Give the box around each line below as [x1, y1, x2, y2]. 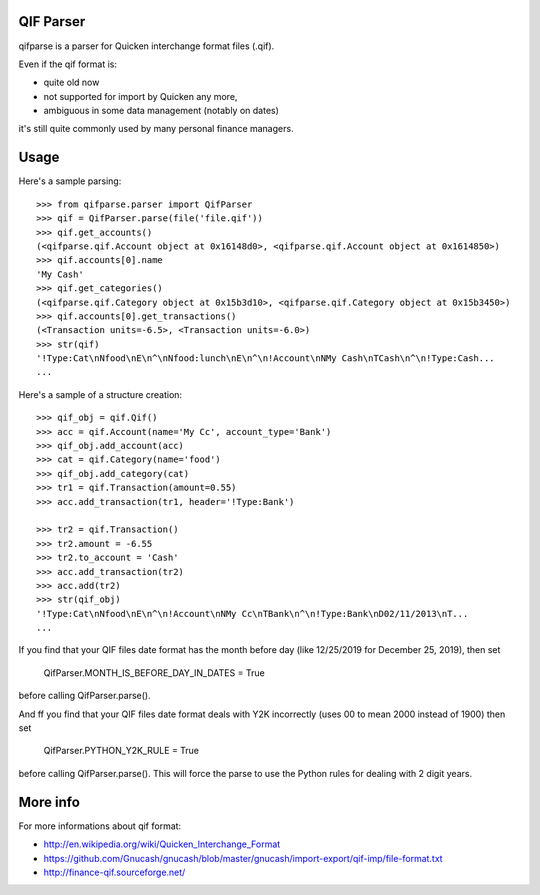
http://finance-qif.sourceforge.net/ [43, 866, 186, 878]
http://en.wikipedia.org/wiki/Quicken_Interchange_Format [43, 838, 281, 850]
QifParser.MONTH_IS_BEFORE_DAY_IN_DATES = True [43, 666, 265, 679]
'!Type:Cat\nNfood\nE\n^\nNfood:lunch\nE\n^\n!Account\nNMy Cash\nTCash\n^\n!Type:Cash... [36, 353, 495, 364]
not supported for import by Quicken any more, [43, 90, 238, 102]
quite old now [43, 76, 100, 89]
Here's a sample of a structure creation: [18, 388, 183, 400]
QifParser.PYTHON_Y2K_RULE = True [43, 745, 200, 757]
